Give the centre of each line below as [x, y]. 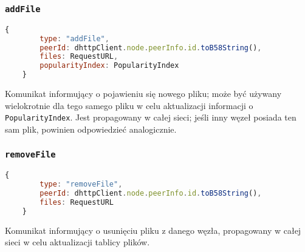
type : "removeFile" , [81, 184]
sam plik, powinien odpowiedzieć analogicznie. [91, 129]
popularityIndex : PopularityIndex [109, 66]
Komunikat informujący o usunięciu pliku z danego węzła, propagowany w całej [153, 230]
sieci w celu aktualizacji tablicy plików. [77, 242]
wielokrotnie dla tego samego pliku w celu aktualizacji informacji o [129, 105]
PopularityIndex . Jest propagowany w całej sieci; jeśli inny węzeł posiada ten [151, 117]
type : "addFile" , [74, 38]
